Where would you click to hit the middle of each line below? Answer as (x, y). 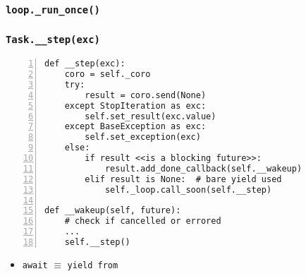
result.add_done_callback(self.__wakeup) (203, 168)
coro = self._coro (108, 74)
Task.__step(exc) (53, 40)
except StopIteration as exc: (135, 106)
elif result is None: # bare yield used (183, 179)
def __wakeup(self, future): (113, 211)
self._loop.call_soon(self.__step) (188, 190)
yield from (93, 265)
